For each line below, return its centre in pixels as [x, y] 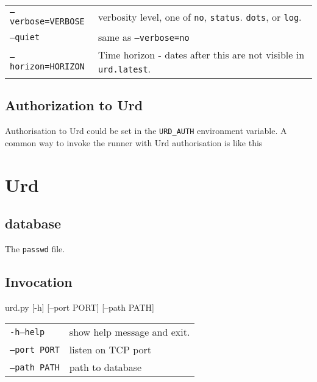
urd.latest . [124, 69]
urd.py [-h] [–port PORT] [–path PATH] [80, 307]
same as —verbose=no [144, 37]
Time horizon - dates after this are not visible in [201, 55]
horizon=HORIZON [47, 66]
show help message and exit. [130, 332]
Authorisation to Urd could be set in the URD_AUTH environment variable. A [146, 131]
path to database [105, 367]
